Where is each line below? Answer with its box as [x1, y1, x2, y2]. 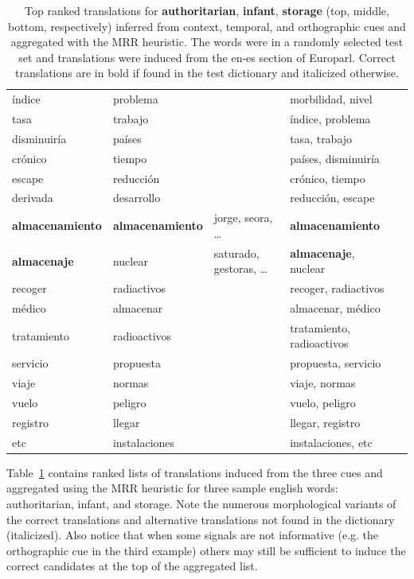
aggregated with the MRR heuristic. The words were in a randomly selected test [10, 33, 404, 50]
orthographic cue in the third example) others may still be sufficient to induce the [6, 542, 406, 558]
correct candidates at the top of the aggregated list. [6, 558, 258, 574]
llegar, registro [290, 414, 361, 430]
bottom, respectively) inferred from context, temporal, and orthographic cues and [8, 17, 406, 34]
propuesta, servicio [290, 355, 381, 371]
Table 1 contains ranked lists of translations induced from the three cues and [6, 464, 383, 480]
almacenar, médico [290, 300, 381, 316]
